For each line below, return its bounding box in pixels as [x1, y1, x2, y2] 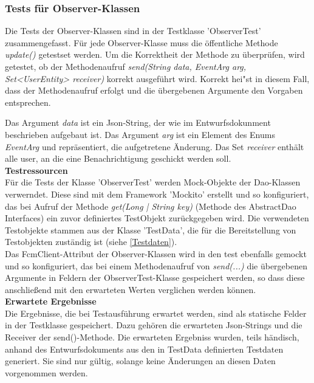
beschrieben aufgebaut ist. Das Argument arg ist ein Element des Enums [5, 128, 275, 140]
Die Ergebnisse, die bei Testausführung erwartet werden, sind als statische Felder [5, 306, 307, 319]
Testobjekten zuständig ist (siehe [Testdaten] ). [5, 235, 177, 248]
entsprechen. [5, 95, 51, 108]
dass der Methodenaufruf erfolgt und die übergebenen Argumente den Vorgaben [5, 84, 303, 97]
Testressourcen [5, 164, 68, 176]
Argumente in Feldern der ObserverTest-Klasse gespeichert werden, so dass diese [5, 271, 305, 284]
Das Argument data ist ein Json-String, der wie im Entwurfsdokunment [5, 116, 271, 129]
